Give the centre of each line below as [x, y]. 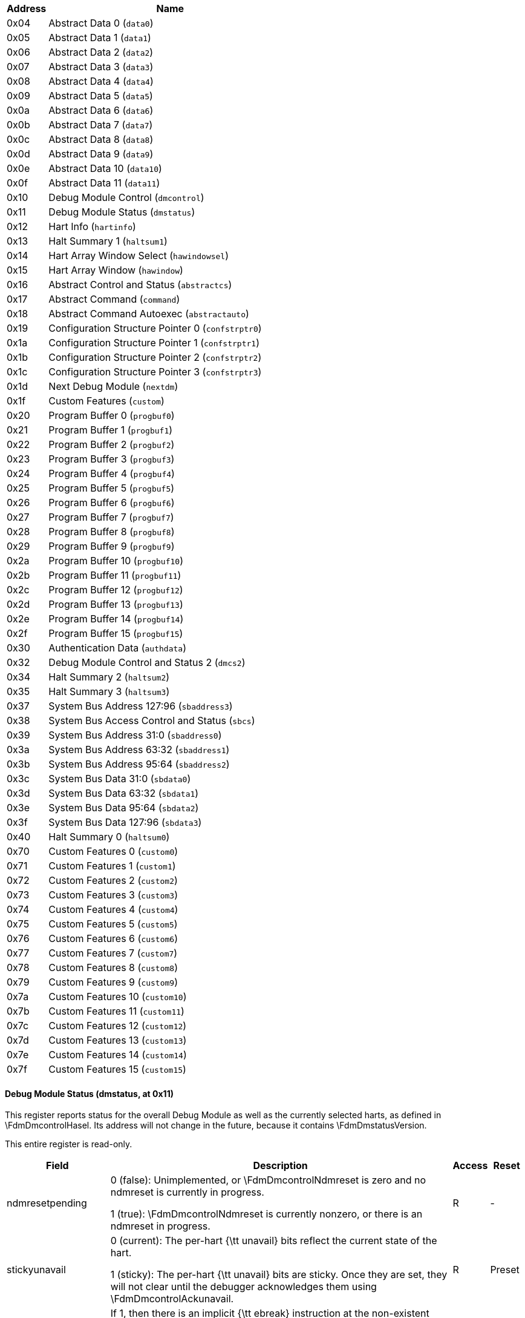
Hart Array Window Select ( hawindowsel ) [139, 255]
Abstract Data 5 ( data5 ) [101, 96]
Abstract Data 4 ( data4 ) [101, 81]
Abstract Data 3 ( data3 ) [101, 67]
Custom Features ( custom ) [106, 401]
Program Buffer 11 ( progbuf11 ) [115, 575]
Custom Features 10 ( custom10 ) [118, 997]
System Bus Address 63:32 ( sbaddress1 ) [139, 750]
